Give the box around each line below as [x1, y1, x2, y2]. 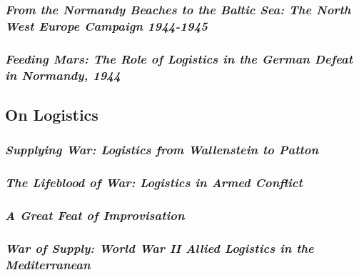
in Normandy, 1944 [5, 66, 121, 84]
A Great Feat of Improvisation [5, 206, 185, 224]
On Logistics [5, 103, 98, 125]
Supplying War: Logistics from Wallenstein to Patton [5, 141, 319, 159]
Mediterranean [5, 255, 91, 273]
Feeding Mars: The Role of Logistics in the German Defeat [5, 49, 353, 67]
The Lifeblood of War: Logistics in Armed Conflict [5, 174, 303, 191]
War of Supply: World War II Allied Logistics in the [5, 239, 314, 256]
